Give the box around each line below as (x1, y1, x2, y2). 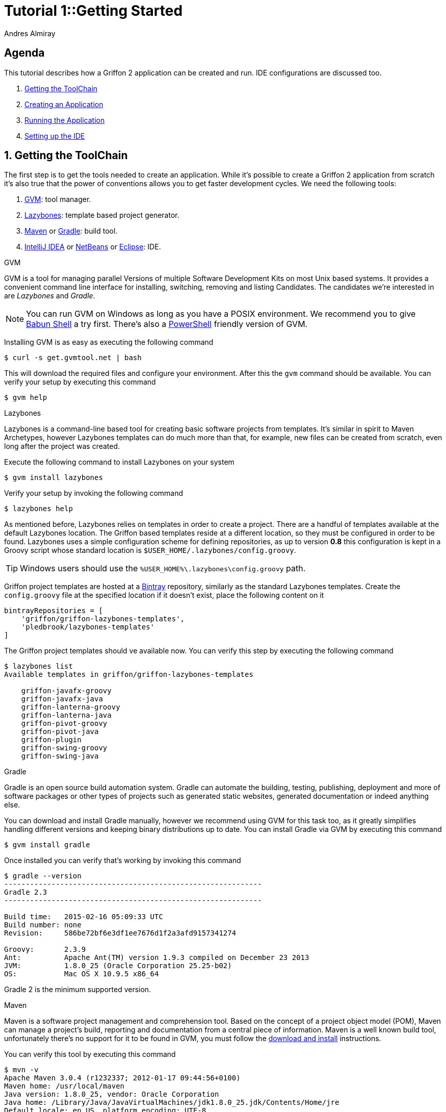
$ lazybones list (4, 662, 73, 671)
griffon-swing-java (21, 752, 99, 761)
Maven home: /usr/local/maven (4, 1082, 125, 1091)
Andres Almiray (4, 29, 56, 38)
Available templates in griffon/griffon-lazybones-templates (4, 670, 253, 679)
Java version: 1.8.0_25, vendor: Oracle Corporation (4, 1090, 219, 1099)
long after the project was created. (4, 442, 120, 451)
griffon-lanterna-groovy (21, 703, 120, 712)
